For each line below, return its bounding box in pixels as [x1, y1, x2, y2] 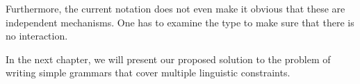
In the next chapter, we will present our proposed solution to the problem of [6, 51, 331, 66]
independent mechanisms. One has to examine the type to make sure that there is [6, 15, 354, 29]
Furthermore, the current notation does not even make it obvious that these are [6, 1, 345, 15]
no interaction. [6, 28, 68, 43]
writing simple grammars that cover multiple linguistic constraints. [6, 65, 291, 80]
